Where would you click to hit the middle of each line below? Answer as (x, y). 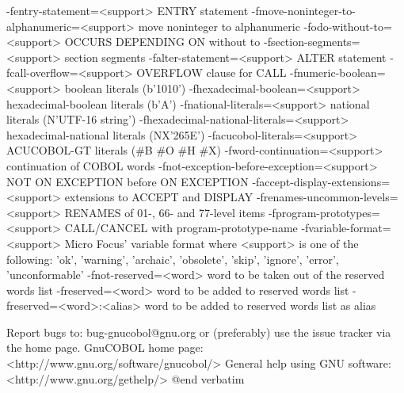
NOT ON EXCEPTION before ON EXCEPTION (128, 181)
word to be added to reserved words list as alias (260, 305)
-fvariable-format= (346, 228)
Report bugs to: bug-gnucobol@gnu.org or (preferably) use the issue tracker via (199, 332)
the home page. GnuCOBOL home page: (105, 347)
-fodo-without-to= (348, 26)
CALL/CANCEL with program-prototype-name (181, 228)
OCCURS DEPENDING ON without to (162, 42)
